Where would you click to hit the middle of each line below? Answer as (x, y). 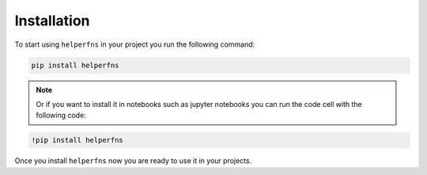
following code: (61, 116)
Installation (52, 21)
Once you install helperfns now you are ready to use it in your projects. (133, 161)
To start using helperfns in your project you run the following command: (135, 44)
